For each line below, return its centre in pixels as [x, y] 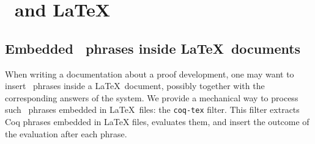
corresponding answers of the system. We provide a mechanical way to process [152, 97]
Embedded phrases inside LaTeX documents [153, 48]
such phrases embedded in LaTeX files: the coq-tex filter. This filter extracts [152, 110]
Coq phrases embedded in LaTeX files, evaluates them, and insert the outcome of [157, 122]
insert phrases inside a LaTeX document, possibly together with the [135, 86]
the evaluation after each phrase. [66, 133]
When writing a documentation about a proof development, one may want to [150, 74]
